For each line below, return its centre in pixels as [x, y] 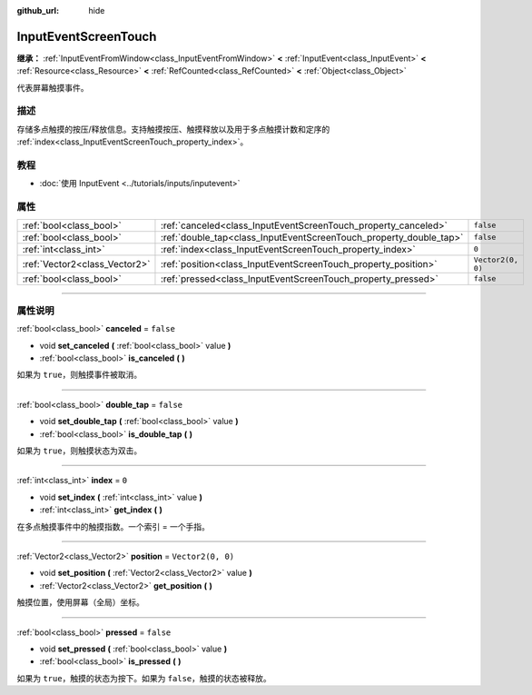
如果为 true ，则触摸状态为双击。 [79, 451]
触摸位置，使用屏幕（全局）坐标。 [80, 602]
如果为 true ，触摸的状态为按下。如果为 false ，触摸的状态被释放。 [144, 678]
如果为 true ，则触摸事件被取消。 [79, 375]
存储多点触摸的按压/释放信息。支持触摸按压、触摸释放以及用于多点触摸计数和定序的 [173, 129]
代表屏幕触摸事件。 [53, 87]
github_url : [38, 10]
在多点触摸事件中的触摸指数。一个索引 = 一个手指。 [113, 526]
